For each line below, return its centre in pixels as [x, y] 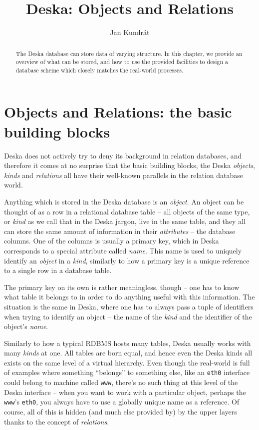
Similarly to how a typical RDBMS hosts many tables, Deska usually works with [128, 343]
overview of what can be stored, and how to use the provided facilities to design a [122, 62]
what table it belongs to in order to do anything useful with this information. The [129, 297]
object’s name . [26, 326]
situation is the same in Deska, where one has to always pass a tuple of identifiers [129, 306]
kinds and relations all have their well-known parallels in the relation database [124, 175]
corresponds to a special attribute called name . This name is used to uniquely [123, 250]
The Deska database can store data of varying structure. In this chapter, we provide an [129, 53]
